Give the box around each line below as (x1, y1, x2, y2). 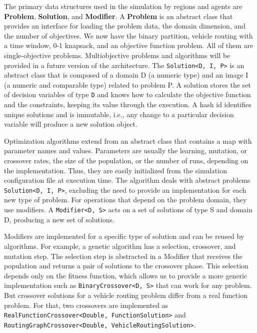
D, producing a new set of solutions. (4, 214, 114, 224)
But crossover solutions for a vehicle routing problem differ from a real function (4, 289, 247, 300)
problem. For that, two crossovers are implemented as (4, 299, 168, 310)
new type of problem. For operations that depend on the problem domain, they (4, 194, 247, 205)
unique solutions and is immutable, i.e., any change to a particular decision (4, 109, 234, 119)
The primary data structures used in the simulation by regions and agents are (4, 1, 242, 11)
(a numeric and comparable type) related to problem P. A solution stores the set (4, 79, 251, 90)
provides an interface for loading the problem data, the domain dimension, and (4, 21, 245, 31)
